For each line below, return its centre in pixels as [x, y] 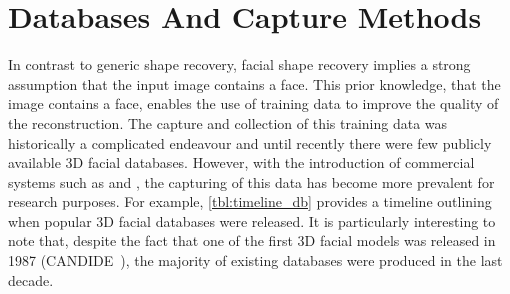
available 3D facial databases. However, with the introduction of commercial [241, 162]
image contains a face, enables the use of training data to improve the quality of [253, 103]
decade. [31, 279]
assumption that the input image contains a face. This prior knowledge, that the [254, 83]
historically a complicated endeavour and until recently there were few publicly [250, 142]
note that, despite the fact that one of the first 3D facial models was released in [252, 240]
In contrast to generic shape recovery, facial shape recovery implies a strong [239, 64]
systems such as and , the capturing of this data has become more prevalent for [251, 181]
